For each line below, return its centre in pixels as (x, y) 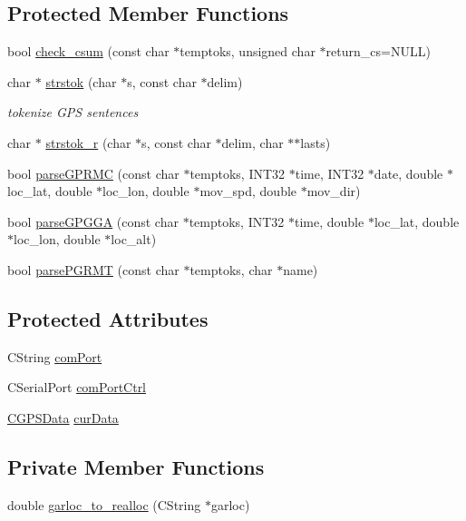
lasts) (316, 142)
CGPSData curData (63, 417)
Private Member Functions (136, 466)
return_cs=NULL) (378, 51)
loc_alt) (134, 239)
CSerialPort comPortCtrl (77, 387)
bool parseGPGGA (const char (93, 221)
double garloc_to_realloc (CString (104, 504)
